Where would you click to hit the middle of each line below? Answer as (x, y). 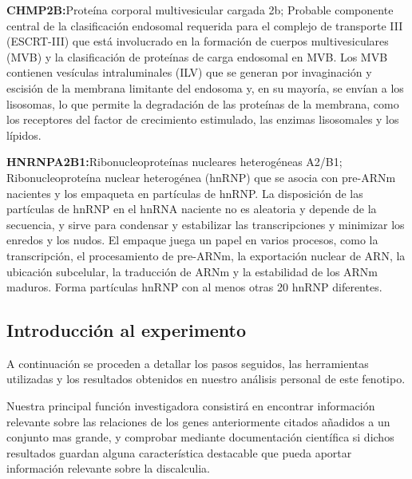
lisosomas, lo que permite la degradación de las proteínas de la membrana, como (203, 103)
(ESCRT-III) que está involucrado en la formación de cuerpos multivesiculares (198, 41)
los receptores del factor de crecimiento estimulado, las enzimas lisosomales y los (203, 119)
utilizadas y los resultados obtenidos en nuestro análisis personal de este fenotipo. (206, 379)
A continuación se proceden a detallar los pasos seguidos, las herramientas (188, 363)
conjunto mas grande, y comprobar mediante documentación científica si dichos (200, 437)
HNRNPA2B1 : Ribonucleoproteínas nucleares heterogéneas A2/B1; (174, 162)
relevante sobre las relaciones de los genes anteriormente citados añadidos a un (198, 421)
